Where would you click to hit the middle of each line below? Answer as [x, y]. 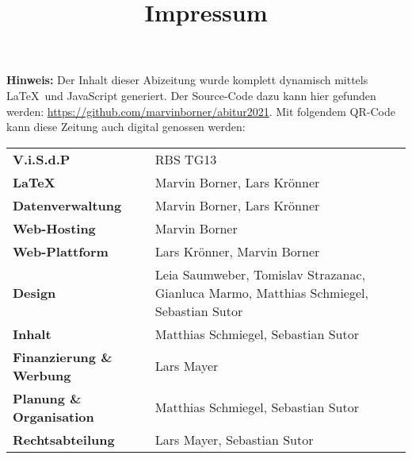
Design [34, 292]
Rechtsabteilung [64, 439]
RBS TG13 [186, 159]
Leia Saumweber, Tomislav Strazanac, [260, 274]
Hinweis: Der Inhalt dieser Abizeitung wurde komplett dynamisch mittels [187, 80]
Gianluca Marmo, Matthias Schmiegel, [261, 292]
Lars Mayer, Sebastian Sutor [234, 439]
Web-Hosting [54, 228]
